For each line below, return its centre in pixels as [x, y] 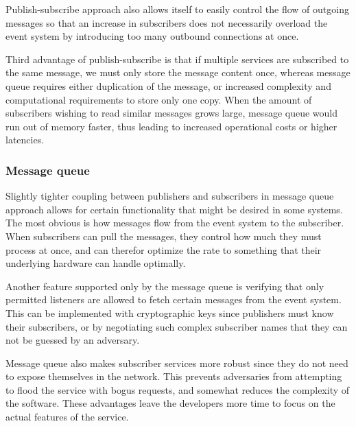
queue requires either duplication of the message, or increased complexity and [168, 85]
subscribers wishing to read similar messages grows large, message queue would [172, 113]
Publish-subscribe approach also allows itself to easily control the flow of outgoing [177, 9]
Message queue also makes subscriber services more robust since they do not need [177, 363]
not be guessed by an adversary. [73, 340]
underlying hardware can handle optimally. [96, 263]
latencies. [25, 140]
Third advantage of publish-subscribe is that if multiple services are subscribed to [177, 59]
